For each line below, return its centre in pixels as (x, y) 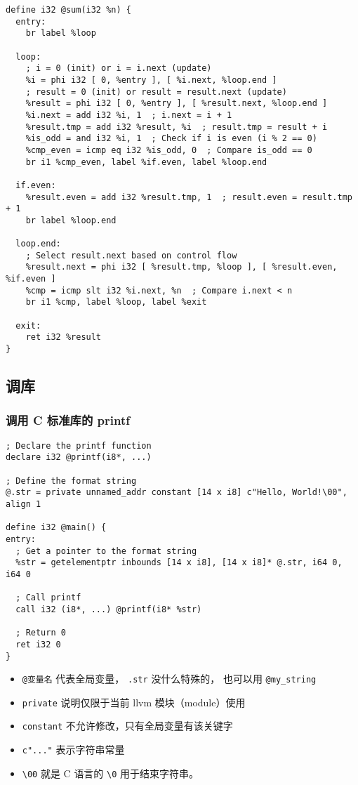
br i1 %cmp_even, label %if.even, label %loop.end (146, 162)
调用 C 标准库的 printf (68, 420)
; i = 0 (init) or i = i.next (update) (119, 68)
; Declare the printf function (79, 446)
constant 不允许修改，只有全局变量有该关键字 (127, 726)
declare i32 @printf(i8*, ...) (79, 457)
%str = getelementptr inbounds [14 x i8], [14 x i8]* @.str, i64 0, (179, 563)
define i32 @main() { (56, 528)
